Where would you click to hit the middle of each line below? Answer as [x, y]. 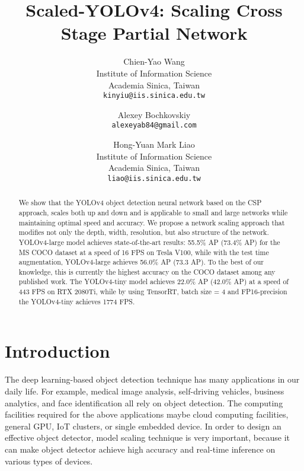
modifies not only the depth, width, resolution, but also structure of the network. [144, 232]
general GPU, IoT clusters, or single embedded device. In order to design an [143, 426]
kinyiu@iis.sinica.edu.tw [154, 96]
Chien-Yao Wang [154, 61]
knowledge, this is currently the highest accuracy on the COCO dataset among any [147, 271]
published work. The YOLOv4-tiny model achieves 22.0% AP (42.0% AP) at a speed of [153, 281]
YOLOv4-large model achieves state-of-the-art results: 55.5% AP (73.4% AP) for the [149, 242]
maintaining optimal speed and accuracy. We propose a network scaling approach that [152, 222]
